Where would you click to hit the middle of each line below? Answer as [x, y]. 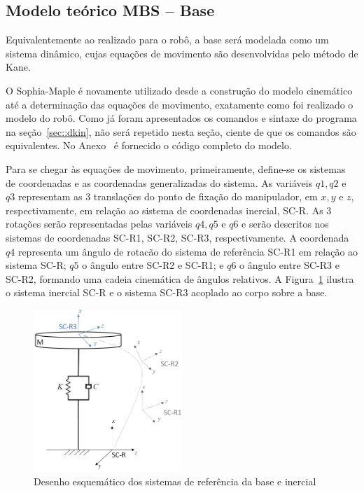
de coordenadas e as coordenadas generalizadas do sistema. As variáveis [159, 182]
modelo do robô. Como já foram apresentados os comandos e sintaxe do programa [181, 118]
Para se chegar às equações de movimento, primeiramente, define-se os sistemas [176, 168]
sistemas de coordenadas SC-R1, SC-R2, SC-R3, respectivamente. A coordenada [177, 237]
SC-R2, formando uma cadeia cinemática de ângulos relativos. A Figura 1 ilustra [180, 278]
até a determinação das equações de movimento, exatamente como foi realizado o [180, 104]
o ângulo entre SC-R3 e [289, 265]
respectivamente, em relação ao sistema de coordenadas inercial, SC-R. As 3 [169, 210]
